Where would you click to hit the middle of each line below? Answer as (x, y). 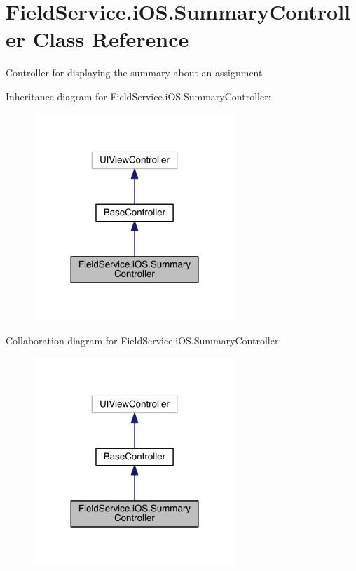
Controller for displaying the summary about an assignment (134, 73)
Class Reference (111, 39)
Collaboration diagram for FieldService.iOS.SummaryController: (144, 341)
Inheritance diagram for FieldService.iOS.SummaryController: (138, 96)
